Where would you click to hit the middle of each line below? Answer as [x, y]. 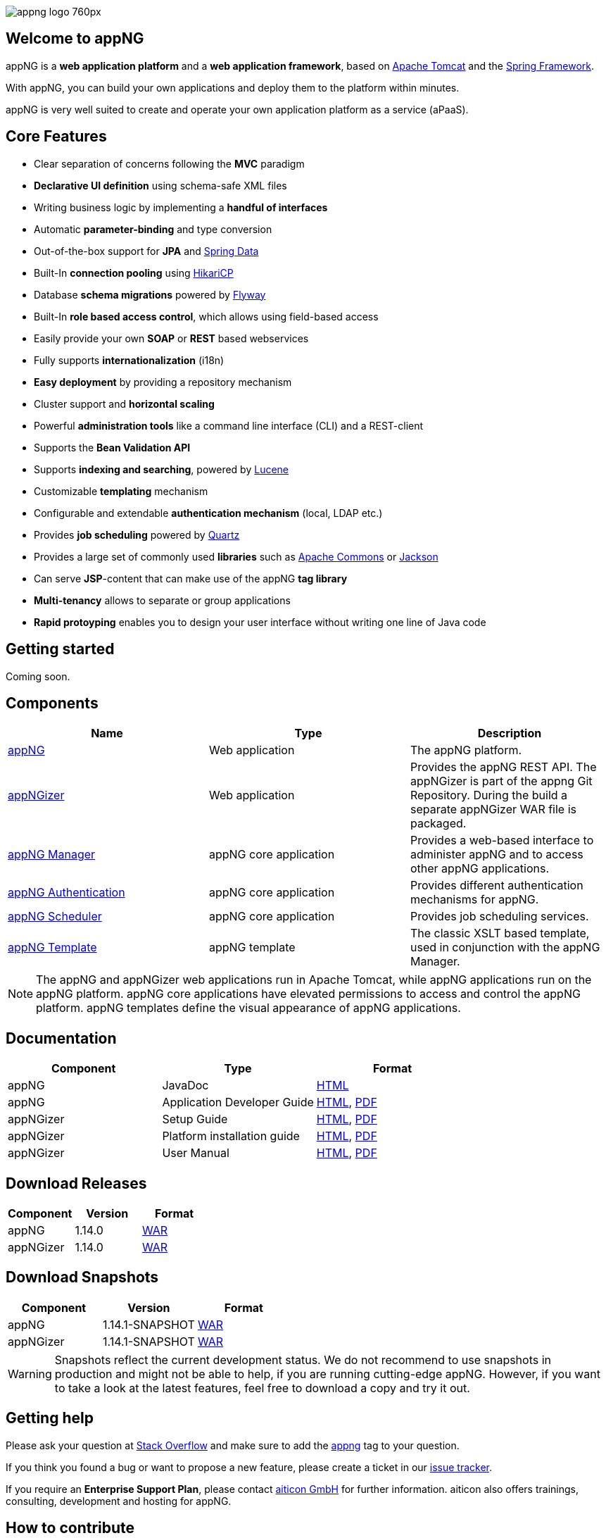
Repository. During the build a [489, 795]
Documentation [61, 1038]
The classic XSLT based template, [500, 933]
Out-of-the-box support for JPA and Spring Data [146, 251]
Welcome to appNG [75, 39]
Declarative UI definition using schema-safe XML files [160, 185]
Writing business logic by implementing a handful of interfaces [181, 207]
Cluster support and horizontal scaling [124, 404]
